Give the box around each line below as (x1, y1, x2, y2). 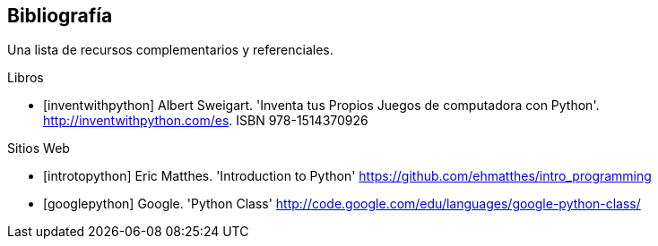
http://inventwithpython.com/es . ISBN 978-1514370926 (43, 113, 368, 129)
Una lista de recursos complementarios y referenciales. (7, 42, 333, 58)
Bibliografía (7, 4, 113, 27)
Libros (7, 70, 44, 86)
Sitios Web (7, 140, 70, 157)
